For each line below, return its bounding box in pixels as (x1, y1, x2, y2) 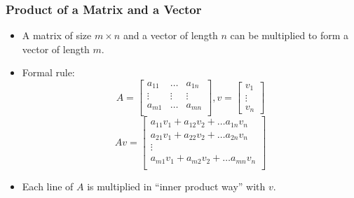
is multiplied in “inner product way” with (87, 178, 266, 193)
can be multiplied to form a (230, 28, 349, 43)
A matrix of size (22, 28, 92, 43)
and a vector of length (123, 28, 218, 43)
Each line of (22, 178, 74, 193)
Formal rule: (22, 65, 75, 80)
